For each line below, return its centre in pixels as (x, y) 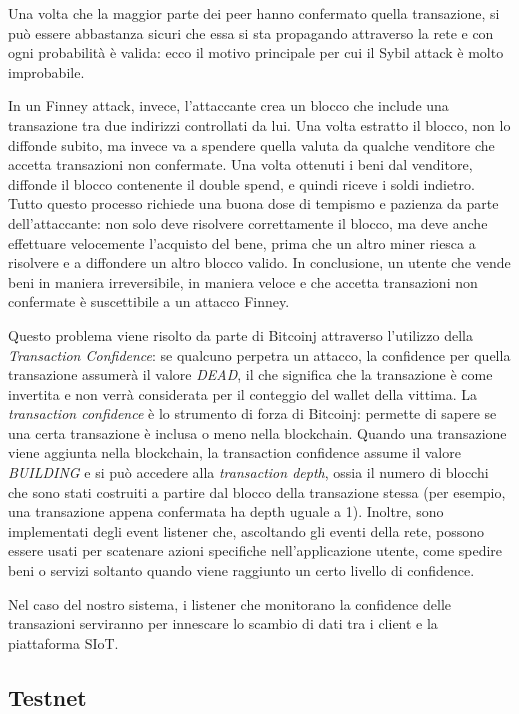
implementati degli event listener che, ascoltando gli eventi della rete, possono (246, 530)
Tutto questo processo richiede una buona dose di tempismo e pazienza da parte (253, 203)
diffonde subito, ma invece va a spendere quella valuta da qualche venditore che (251, 144)
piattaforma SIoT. (63, 642)
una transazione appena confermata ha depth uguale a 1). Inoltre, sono (226, 511)
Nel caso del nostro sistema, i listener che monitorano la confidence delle (230, 603)
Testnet (47, 696)
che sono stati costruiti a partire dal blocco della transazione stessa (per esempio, (257, 491)
